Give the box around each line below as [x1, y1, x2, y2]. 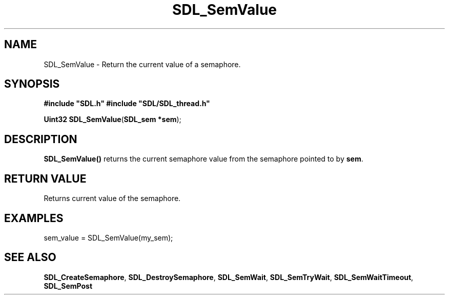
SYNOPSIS [4, 77, 60, 91]
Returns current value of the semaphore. [44, 194, 181, 203]
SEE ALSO [4, 251, 56, 264]
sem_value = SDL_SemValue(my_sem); [44, 233, 173, 242]
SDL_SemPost [44, 281, 93, 290]
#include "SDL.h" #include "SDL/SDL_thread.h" [44, 99, 210, 108]
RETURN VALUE [4, 172, 87, 185]
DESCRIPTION [4, 132, 77, 146]
